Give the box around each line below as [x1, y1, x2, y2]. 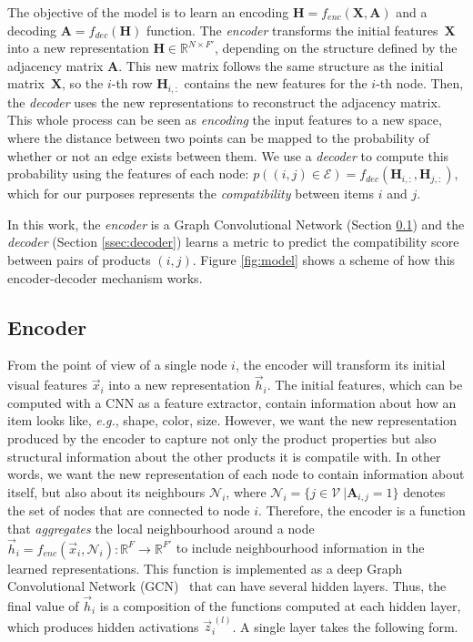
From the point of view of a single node [7, 355, 227, 374]
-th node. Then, [376, 74, 464, 93]
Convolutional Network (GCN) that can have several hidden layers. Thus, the [7, 576, 447, 596]
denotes [403, 482, 446, 501]
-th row [111, 74, 153, 93]
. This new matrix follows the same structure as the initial [118, 56, 444, 75]
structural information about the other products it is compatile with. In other [7, 446, 441, 465]
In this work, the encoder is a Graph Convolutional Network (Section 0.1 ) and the [7, 214, 465, 233]
